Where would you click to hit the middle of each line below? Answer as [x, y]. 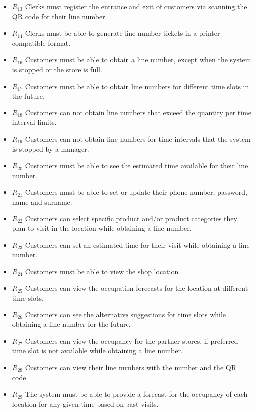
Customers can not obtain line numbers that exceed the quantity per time [138, 112]
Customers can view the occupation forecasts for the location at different [136, 288]
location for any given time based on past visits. [85, 403]
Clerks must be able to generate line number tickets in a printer [123, 33]
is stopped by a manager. [51, 149]
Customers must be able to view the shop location [102, 271]
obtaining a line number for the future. [71, 324]
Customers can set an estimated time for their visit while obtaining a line [137, 245]
